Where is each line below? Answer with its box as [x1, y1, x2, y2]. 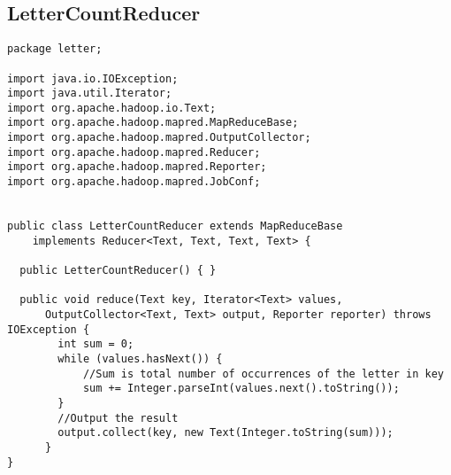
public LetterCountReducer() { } [19, 264, 217, 277]
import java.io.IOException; [7, 72, 179, 85]
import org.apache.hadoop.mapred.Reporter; [7, 160, 267, 174]
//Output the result [57, 411, 179, 424]
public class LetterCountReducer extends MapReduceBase [7, 220, 343, 233]
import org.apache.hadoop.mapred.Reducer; [7, 145, 261, 159]
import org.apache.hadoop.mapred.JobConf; [7, 175, 261, 189]
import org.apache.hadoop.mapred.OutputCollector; [7, 131, 311, 144]
